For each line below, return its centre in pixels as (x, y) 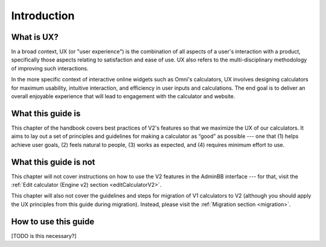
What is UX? (35, 37)
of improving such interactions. (50, 68)
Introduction (43, 16)
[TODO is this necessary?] (44, 236)
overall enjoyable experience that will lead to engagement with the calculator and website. (123, 96)
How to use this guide (53, 221)
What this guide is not (53, 162)
